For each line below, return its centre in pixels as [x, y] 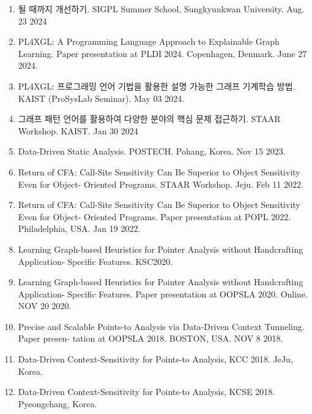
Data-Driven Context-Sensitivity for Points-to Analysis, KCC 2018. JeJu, [155, 359]
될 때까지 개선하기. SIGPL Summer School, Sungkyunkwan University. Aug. [161, 9]
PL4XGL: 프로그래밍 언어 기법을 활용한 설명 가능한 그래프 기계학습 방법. [157, 86]
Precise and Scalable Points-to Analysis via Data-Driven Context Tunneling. [161, 326]
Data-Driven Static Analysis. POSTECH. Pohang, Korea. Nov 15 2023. [152, 151]
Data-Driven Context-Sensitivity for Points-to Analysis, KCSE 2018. [147, 392]
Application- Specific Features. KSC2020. [95, 261]
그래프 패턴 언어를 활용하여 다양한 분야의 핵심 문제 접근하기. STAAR [149, 119]
